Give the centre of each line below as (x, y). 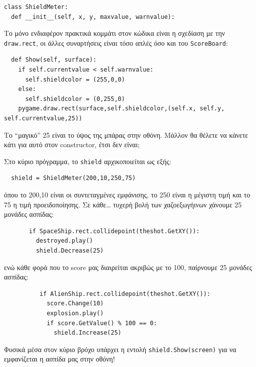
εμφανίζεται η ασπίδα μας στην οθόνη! (60, 359)
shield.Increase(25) (88, 333)
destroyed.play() (64, 241)
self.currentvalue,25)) (43, 118)
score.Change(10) (75, 304)
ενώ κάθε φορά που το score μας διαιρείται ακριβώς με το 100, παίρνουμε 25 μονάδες (128, 267)
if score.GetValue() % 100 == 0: (102, 323)
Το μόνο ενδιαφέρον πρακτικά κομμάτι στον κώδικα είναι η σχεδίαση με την (115, 33)
